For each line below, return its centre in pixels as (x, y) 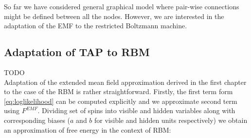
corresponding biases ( (37, 120)
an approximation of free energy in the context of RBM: (88, 129)
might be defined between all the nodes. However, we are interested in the (114, 16)
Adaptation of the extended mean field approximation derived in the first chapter (125, 82)
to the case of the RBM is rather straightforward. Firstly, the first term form (118, 91)
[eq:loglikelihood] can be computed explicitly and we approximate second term (121, 101)
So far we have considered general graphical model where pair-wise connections (122, 6)
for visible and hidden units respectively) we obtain (171, 120)
